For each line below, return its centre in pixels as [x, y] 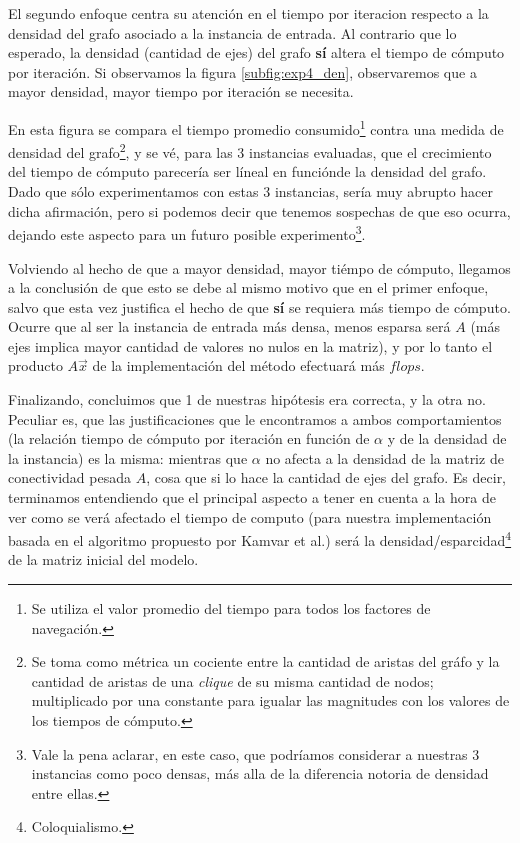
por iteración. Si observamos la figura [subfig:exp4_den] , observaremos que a [242, 71]
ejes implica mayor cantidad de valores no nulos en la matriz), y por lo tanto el [250, 345]
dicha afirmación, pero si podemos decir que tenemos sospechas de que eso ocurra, [259, 210]
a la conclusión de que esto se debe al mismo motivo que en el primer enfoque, [248, 287]
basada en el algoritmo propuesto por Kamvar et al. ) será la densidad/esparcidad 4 [260, 538]
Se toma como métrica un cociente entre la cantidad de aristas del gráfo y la [265, 661]
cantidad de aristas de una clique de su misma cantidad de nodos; [232, 680]
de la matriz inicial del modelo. [103, 559]
